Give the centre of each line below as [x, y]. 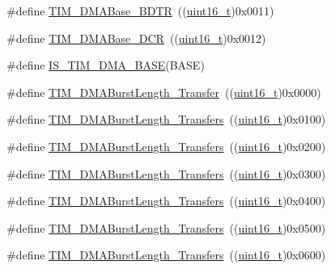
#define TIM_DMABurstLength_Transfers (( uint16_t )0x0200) [166, 146]
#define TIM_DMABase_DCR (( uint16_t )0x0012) [136, 38]
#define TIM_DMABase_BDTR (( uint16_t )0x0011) [140, 11]
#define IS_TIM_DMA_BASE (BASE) [106, 65]
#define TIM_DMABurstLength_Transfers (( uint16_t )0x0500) [166, 227]
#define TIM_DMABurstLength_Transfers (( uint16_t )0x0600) [166, 255]
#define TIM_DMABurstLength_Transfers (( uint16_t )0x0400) [166, 201]
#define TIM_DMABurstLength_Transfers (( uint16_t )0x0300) [166, 173]
